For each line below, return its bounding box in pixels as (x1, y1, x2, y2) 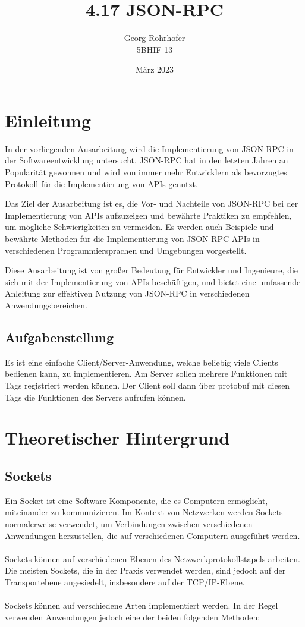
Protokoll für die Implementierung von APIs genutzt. (5, 177, 198, 190)
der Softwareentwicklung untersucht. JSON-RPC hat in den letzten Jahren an (5, 154, 288, 166)
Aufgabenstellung (5, 327, 114, 346)
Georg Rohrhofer (124, 31, 185, 44)
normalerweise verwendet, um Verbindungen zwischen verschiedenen (5, 517, 253, 530)
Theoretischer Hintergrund (5, 426, 230, 450)
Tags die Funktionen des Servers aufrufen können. (5, 390, 186, 403)
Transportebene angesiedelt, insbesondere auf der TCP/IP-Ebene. (5, 575, 245, 588)
